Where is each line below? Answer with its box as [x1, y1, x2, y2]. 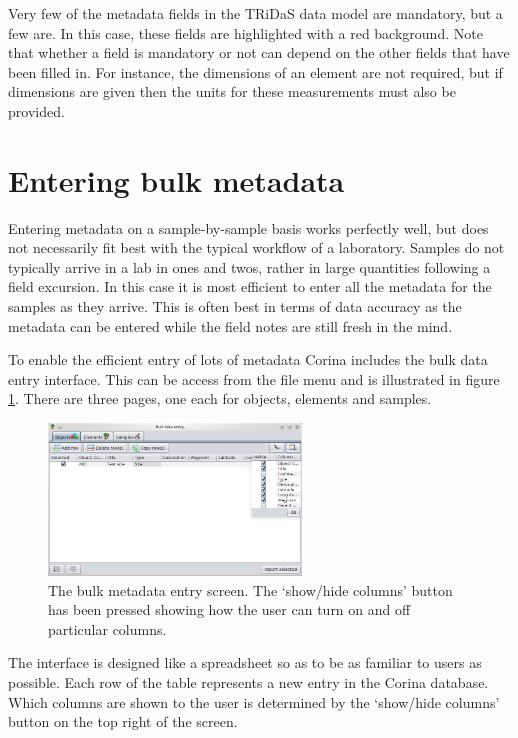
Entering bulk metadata [8, 159, 345, 200]
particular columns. [48, 618, 167, 639]
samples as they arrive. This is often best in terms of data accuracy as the [8, 296, 462, 317]
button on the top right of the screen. [8, 711, 238, 732]
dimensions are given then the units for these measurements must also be [8, 81, 456, 102]
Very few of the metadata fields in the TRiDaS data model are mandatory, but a [8, 3, 503, 23]
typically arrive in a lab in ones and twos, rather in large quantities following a [8, 256, 491, 277]
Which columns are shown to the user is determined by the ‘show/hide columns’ [8, 691, 500, 712]
